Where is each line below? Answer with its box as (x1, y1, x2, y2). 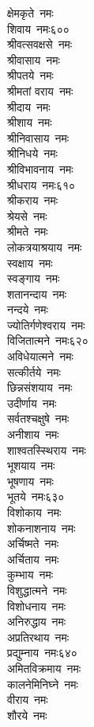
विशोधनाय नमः (7, 597, 66, 614)
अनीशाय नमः (7, 426, 59, 443)
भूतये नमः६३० (7, 488, 65, 505)
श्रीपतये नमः (7, 67, 54, 84)
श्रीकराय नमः (7, 192, 58, 209)
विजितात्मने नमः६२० (7, 332, 88, 349)
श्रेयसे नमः (7, 207, 47, 224)
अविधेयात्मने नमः (7, 348, 73, 365)
